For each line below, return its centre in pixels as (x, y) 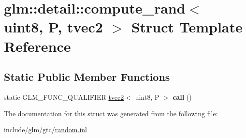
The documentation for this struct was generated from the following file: (111, 113)
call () (182, 97)
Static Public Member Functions (87, 77)
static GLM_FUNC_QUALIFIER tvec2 (64, 97)
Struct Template (187, 27)
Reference (37, 46)
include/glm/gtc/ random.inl (45, 130)
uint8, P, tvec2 (53, 27)
